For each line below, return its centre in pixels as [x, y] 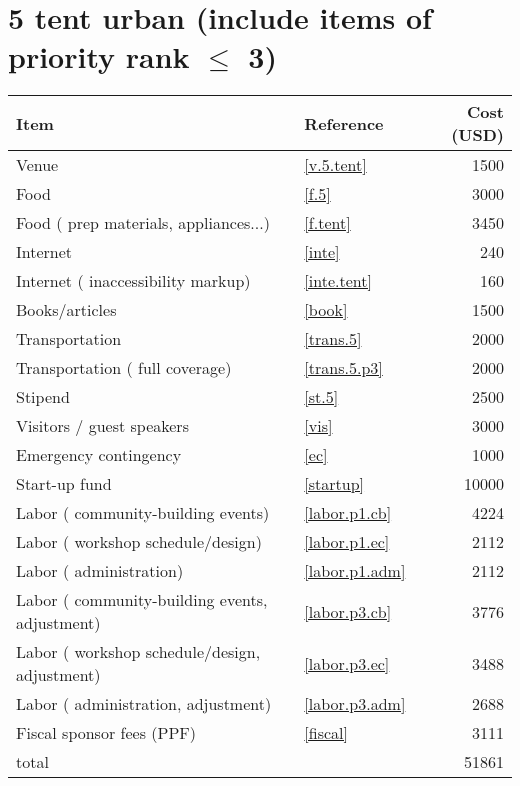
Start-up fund [64, 484]
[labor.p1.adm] [355, 571]
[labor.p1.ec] [347, 542]
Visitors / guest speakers [102, 426]
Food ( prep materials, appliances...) [143, 223]
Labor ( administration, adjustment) [144, 704]
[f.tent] [327, 223]
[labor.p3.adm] [355, 704]
